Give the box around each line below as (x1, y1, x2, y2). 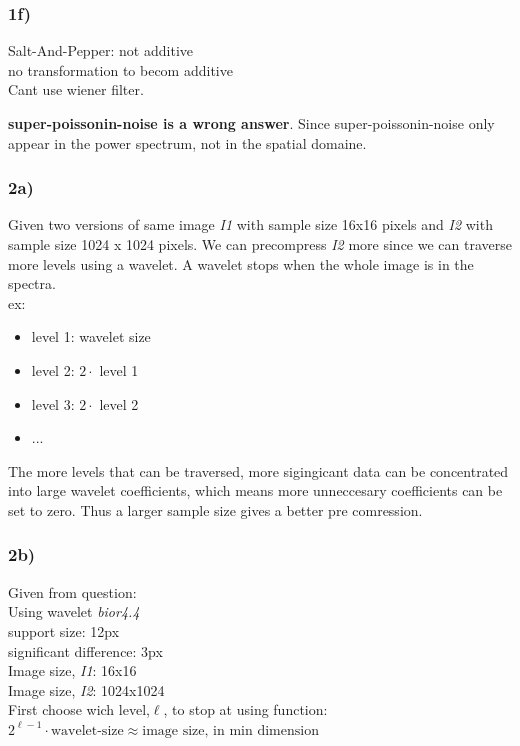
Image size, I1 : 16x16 (8, 660, 137, 681)
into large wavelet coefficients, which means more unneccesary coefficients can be (8, 480, 503, 501)
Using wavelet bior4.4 (8, 601, 140, 622)
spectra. (8, 273, 56, 294)
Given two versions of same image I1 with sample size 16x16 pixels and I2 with (8, 214, 493, 235)
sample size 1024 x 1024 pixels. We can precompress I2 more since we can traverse (8, 234, 512, 254)
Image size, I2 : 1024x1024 (8, 679, 165, 700)
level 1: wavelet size (31, 326, 151, 347)
